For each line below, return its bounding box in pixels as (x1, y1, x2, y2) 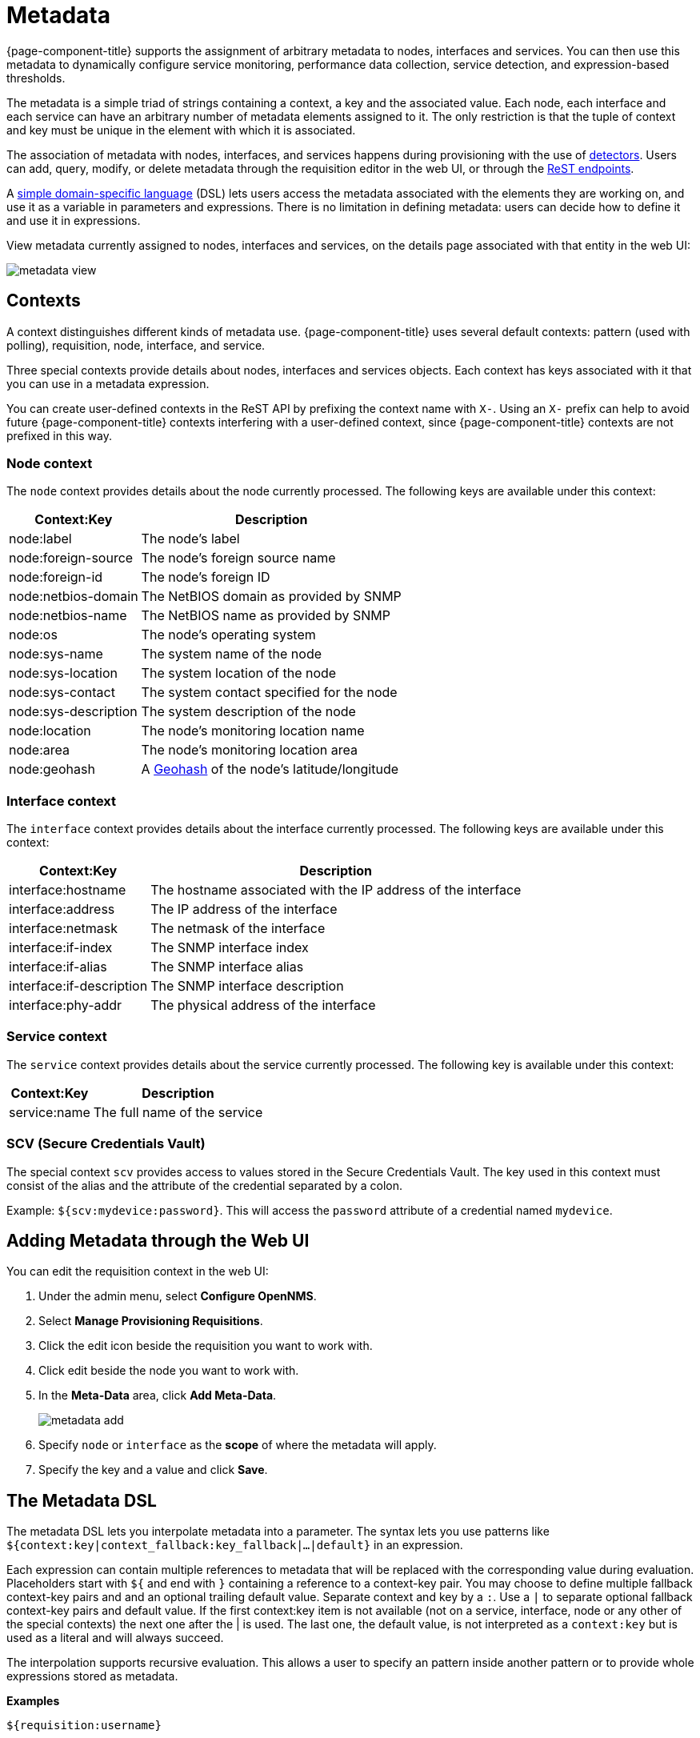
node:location (9, 723, 91, 739)
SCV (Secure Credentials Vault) (6, 1135, 206, 1152)
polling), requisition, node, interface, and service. (6, 338, 266, 352)
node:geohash (9, 761, 95, 778)
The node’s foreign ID (141, 569, 270, 586)
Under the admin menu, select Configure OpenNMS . (38, 1289, 317, 1303)
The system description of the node (141, 703, 356, 720)
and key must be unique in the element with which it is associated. (6, 122, 356, 137)
